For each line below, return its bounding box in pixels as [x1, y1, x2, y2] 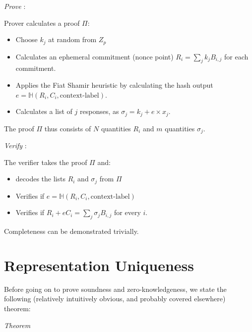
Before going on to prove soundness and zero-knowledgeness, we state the [4, 283, 227, 294]
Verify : [4, 140, 27, 151]
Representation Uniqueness [4, 255, 194, 275]
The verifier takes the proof [4, 157, 87, 167]
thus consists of [44, 123, 91, 133]
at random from [48, 34, 97, 45]
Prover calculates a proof [4, 17, 80, 28]
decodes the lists [15, 173, 65, 184]
